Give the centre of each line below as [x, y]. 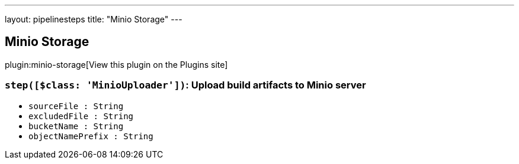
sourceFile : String [76, 106]
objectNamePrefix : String [91, 136]
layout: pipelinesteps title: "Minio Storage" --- [94, 19]
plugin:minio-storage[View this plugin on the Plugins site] [116, 64]
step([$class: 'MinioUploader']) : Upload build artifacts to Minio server [185, 85]
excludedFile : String [81, 116]
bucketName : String [76, 126]
